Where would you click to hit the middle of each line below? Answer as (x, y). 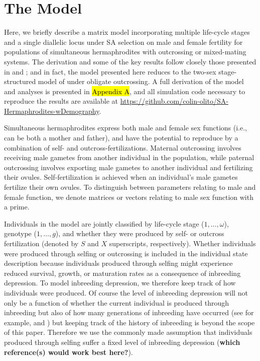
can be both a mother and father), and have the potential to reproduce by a (121, 138)
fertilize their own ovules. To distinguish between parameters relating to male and (130, 187)
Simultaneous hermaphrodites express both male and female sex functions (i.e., (125, 128)
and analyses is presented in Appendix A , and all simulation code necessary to (125, 91)
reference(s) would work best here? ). (69, 352)
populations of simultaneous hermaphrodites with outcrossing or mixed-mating (125, 52)
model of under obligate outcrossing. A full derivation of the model (141, 81)
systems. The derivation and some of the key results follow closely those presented (130, 61)
